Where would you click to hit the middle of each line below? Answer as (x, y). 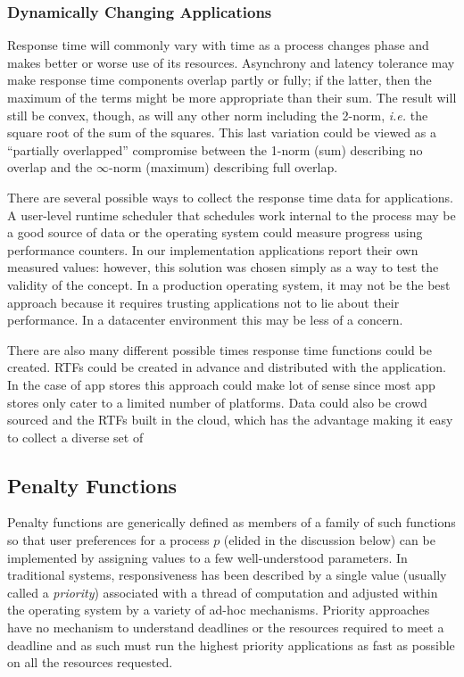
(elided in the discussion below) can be (329, 540)
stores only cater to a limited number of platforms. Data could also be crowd (217, 402)
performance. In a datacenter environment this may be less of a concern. (205, 320)
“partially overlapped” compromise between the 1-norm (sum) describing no (215, 149)
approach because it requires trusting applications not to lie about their (203, 302)
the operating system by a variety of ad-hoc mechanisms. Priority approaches (219, 610)
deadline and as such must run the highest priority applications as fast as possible (231, 644)
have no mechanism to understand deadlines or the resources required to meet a (226, 627)
